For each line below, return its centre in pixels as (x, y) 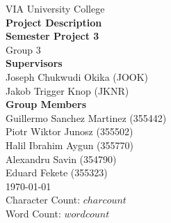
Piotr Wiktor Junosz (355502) (70, 131)
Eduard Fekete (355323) (57, 172)
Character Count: (43, 200)
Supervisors (34, 63)
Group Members (46, 104)
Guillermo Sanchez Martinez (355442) (86, 117)
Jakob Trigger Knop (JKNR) (67, 90)
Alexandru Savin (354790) (61, 159)
